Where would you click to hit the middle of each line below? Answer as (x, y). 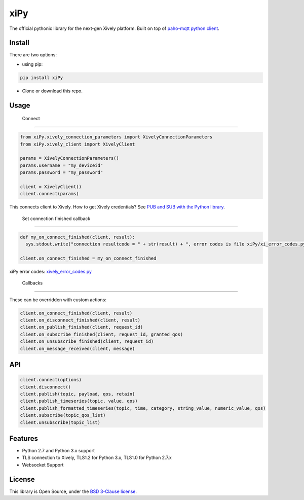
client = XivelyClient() (51, 187)
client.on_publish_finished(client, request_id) (82, 327)
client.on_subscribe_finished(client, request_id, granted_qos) (102, 334)
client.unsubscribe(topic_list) (60, 422)
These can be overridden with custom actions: (58, 300)
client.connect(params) (50, 194)
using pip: (32, 64)
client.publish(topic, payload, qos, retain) (78, 394)
